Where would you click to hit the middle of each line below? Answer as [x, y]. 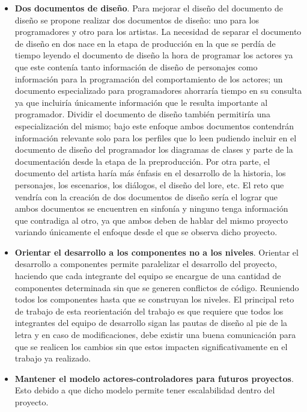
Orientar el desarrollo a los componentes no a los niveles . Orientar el [157, 252]
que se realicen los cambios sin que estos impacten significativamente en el [151, 346]
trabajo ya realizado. [53, 358]
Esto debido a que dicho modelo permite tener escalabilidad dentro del [145, 390]
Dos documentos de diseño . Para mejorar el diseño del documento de [149, 8]
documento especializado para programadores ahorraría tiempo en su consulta [158, 91]
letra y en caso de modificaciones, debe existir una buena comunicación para [155, 335]
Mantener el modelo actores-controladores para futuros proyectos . [154, 378]
